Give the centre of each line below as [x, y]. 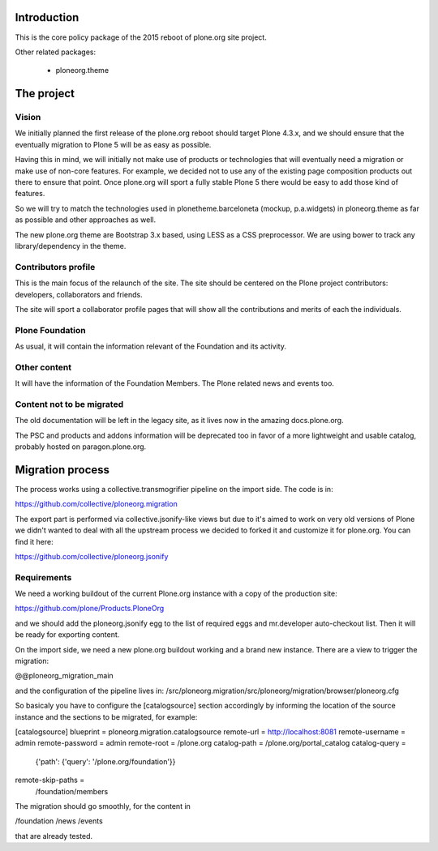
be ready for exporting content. [67, 635]
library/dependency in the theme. [71, 246]
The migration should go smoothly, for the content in [103, 806]
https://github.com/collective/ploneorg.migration [96, 504]
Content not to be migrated [69, 404]
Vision [28, 118]
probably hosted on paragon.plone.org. [81, 447]
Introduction [47, 17]
